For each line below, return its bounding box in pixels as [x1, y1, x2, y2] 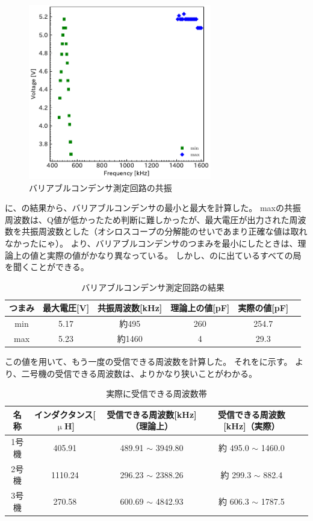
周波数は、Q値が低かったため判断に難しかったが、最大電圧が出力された [5, 213, 290, 226]
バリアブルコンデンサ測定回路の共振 [29, 181, 172, 194]
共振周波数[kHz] [98, 302, 163, 314]
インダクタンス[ [34, 408, 96, 420]
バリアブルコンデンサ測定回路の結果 [81, 280, 225, 293]
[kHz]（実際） [223, 420, 280, 432]
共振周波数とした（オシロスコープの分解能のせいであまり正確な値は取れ [21, 225, 308, 238]
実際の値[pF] [238, 302, 289, 314]
